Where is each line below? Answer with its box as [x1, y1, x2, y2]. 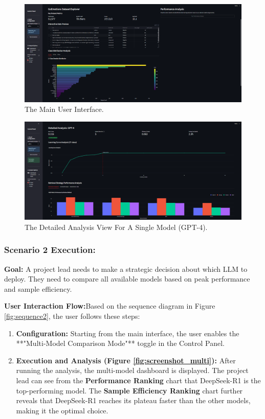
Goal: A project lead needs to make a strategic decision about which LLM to [4, 263, 248, 274]
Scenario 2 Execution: [4, 243, 96, 256]
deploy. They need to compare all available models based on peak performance [4, 273, 250, 284]
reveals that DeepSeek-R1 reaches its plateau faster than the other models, [16, 395, 251, 406]
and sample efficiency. [4, 283, 72, 294]
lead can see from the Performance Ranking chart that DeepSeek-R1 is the [16, 375, 261, 385]
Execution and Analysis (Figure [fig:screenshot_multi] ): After [16, 355, 236, 365]
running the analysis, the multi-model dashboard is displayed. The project [16, 365, 249, 376]
